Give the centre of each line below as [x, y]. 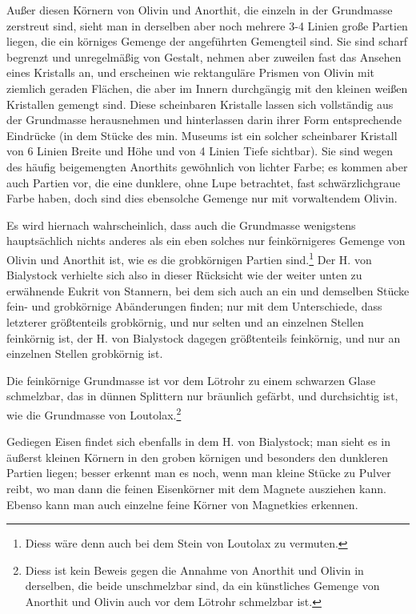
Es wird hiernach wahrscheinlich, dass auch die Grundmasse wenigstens [181, 225]
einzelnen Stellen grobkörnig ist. [85, 353]
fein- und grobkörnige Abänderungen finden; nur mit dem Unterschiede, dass [194, 306]
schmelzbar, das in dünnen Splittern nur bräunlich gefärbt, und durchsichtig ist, [202, 396]
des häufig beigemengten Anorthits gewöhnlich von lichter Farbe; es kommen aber [207, 166]
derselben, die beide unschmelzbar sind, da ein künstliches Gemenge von [202, 586]
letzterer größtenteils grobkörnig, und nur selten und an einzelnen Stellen [185, 321]
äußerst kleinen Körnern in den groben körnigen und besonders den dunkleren [197, 457]
